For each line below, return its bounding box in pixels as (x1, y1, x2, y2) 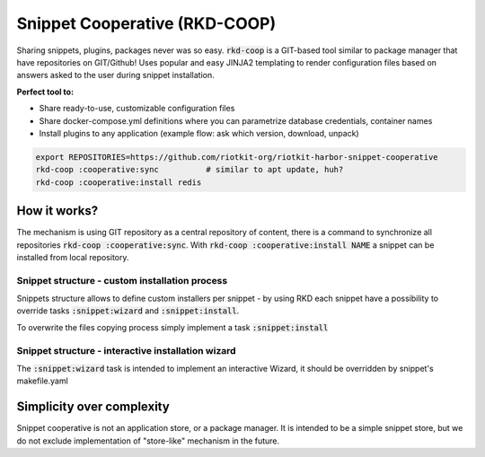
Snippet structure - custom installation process (16, 274, 228, 286)
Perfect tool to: (16, 86, 75, 97)
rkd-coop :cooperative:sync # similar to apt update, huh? (35, 164, 344, 175)
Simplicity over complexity (16, 400, 170, 415)
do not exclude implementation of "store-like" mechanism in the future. (16, 435, 280, 446)
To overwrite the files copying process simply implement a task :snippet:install (16, 321, 329, 332)
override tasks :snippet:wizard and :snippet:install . (16, 305, 240, 316)
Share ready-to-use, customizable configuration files (39, 103, 235, 114)
